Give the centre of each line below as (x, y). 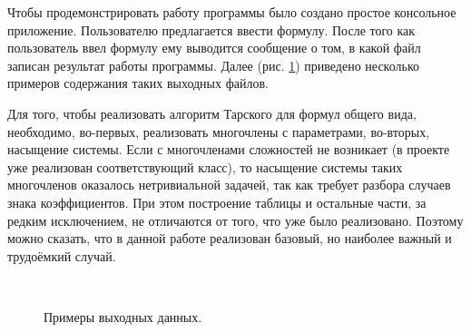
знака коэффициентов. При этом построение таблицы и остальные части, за (217, 202)
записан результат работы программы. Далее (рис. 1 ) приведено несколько (213, 65)
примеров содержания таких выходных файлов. (138, 83)
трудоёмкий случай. (62, 255)
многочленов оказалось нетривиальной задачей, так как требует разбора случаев (229, 185)
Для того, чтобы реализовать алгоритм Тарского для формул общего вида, (212, 113)
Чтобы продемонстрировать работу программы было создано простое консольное (232, 12)
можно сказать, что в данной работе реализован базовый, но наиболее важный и (230, 238)
